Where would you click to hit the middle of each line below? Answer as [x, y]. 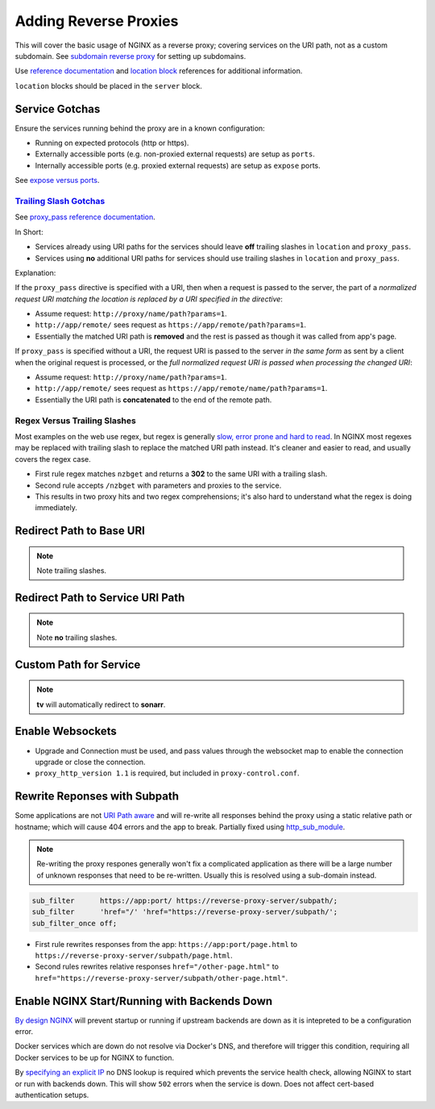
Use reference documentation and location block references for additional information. [159, 71]
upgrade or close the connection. [90, 762]
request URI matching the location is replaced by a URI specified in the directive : [149, 299]
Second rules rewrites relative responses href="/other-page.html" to [157, 966]
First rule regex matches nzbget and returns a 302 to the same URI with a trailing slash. [181, 474]
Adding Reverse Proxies [97, 21]
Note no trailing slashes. [77, 638]
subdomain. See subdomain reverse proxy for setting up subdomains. [130, 56]
